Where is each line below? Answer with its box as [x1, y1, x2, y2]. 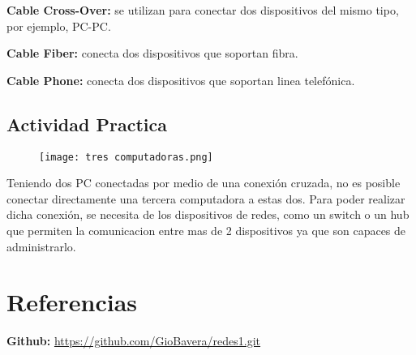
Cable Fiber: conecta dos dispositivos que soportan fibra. [6, 45, 298, 62]
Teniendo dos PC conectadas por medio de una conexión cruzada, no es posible [6, 174, 401, 191]
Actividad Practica [6, 111, 167, 136]
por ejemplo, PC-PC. [6, 17, 111, 34]
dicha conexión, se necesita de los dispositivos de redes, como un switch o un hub [6, 206, 410, 223]
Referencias [6, 285, 138, 319]
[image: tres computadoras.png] [39, 151, 213, 163]
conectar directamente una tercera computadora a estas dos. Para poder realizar [6, 190, 405, 207]
